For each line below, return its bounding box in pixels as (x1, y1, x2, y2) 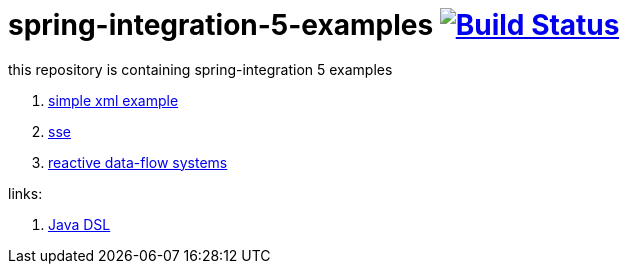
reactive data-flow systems (48, 153, 228, 171)
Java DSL (48, 215, 111, 233)
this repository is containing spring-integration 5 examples (8, 60, 393, 78)
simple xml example (48, 91, 179, 109)
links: (8, 184, 43, 202)
